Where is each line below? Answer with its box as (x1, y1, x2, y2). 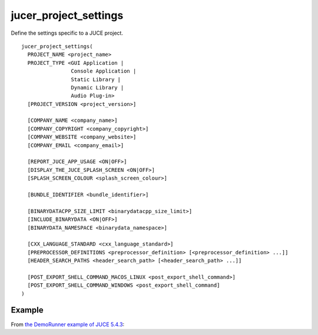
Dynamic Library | (71, 84, 124, 91)
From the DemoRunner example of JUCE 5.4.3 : (11, 321, 125, 328)
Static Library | (71, 76, 121, 82)
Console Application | (71, 68, 137, 75)
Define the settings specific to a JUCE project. (11, 29, 124, 37)
